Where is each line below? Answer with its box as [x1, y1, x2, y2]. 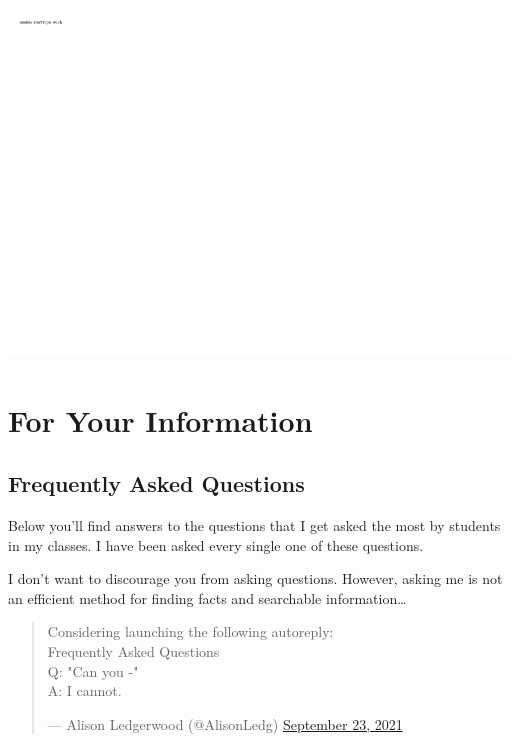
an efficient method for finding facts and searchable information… [8, 587, 407, 608]
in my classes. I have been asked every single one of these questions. [8, 534, 424, 555]
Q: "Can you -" [47, 660, 139, 681]
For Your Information [8, 399, 313, 440]
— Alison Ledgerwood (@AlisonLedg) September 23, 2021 [47, 713, 403, 734]
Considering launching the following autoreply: [47, 621, 334, 642]
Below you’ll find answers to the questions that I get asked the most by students [8, 515, 501, 536]
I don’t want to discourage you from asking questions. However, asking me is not [8, 568, 503, 589]
